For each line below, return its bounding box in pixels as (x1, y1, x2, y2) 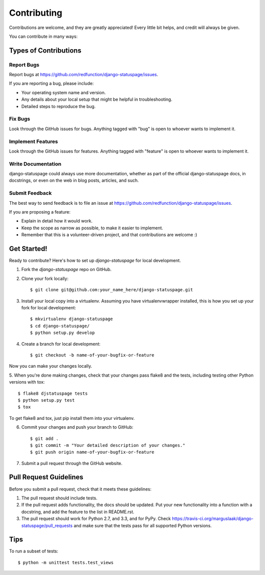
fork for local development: (21, 305, 76, 311)
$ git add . (30, 436, 59, 441)
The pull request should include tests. (21, 495, 98, 501)
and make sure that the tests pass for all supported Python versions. (74, 522, 212, 528)
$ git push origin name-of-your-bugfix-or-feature (30, 449, 155, 455)
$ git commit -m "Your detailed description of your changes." (30, 442, 185, 448)
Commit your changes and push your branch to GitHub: (21, 424, 133, 430)
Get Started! (9, 245, 48, 253)
